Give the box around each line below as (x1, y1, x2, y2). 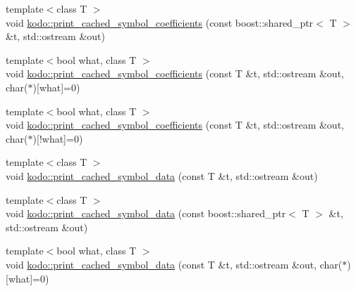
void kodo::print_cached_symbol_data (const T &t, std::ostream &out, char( (6, 257, 343, 271)
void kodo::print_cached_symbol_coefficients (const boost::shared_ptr (6, 15, 314, 30)
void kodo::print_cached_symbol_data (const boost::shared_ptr (6, 206, 286, 221)
